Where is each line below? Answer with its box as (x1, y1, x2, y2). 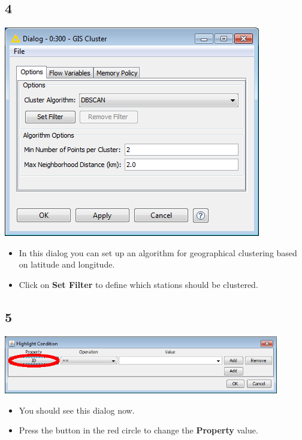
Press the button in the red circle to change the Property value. (19, 424, 258, 436)
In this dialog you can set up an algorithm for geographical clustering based (19, 246, 297, 259)
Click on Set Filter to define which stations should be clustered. (19, 278, 258, 290)
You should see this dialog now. (19, 403, 135, 416)
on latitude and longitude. (19, 258, 115, 271)
